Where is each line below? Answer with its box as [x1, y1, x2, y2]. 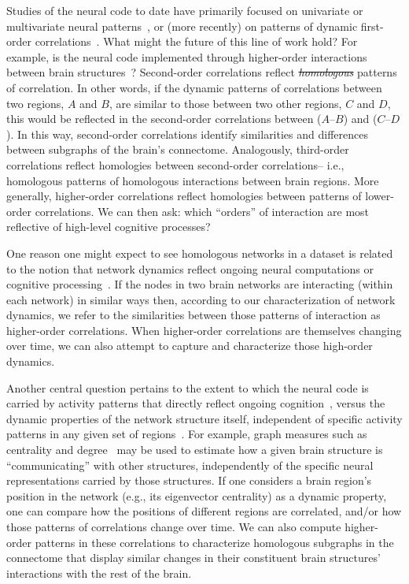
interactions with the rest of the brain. [6, 564, 192, 581]
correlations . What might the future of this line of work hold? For [35, 33, 358, 50]
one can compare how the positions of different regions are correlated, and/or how [6, 503, 402, 519]
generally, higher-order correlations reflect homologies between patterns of [6, 188, 362, 204]
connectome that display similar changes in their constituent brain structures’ [6, 549, 381, 566]
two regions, [6, 95, 64, 111]
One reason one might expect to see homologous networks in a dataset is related [6, 244, 393, 261]
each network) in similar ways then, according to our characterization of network [6, 291, 396, 307]
